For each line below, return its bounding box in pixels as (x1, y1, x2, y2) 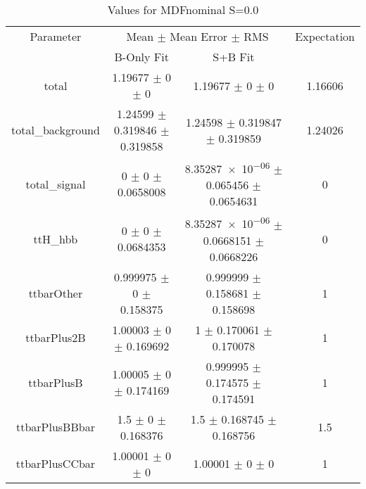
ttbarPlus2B (25, 329, 86, 346)
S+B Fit (213, 49, 255, 65)
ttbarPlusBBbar (15, 419, 95, 436)
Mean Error (170, 28, 228, 44)
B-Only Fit (114, 49, 169, 65)
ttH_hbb (33, 230, 78, 247)
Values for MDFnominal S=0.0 (107, 1, 259, 18)
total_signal (25, 175, 86, 192)
